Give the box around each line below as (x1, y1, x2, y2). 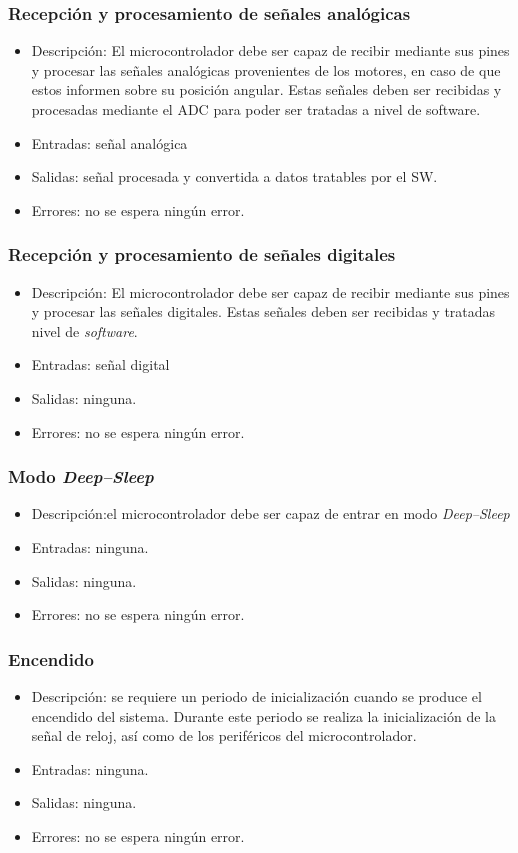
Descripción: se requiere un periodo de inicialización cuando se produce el (31, 685, 482, 706)
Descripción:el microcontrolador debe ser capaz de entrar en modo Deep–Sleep (31, 503, 510, 524)
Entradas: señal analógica (31, 132, 188, 153)
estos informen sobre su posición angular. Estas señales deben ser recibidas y (31, 79, 502, 100)
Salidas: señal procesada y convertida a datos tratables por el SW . (31, 166, 438, 187)
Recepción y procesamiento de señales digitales (8, 242, 396, 267)
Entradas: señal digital (31, 354, 170, 375)
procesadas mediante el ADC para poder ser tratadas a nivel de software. (31, 99, 481, 119)
